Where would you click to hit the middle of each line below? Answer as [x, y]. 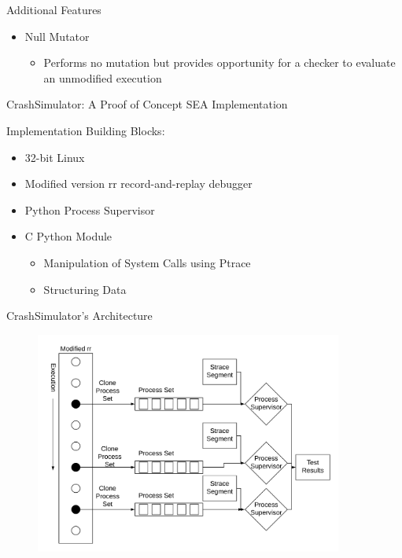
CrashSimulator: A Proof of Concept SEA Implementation [147, 104]
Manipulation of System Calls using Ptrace [147, 262]
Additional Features [54, 9]
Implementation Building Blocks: [86, 130]
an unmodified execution [103, 77]
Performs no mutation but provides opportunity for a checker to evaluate [219, 62]
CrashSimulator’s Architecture [79, 316]
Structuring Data [85, 289]
